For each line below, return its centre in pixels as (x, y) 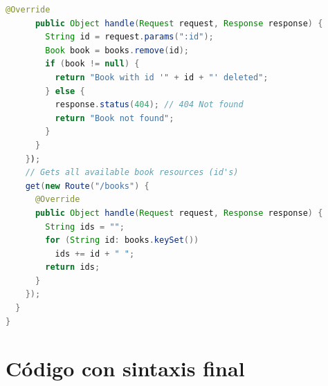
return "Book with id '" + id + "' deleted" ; (162, 77)
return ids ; (73, 267)
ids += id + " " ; (95, 254)
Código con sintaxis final (125, 368)
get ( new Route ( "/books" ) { (87, 186)
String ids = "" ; (85, 227)
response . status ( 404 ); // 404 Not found (149, 105)
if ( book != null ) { (92, 64)
